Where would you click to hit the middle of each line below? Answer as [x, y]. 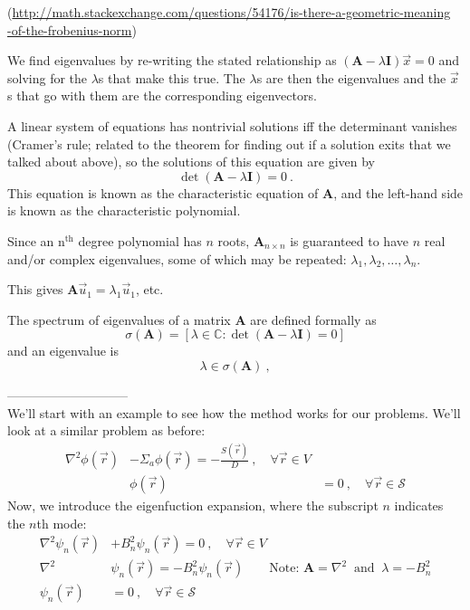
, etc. [149, 289]
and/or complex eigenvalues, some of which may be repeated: [177, 258]
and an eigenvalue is [63, 351]
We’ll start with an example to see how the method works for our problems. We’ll [234, 412]
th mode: [62, 523]
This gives [35, 289]
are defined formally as [313, 319]
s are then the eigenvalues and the [351, 77]
